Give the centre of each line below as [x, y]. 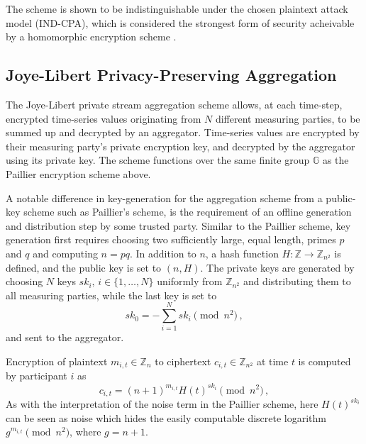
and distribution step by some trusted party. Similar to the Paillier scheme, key [178, 225]
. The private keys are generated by [277, 267]
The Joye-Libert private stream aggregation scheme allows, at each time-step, [174, 104]
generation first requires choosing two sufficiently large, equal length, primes [171, 239]
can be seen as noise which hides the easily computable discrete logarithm [166, 417]
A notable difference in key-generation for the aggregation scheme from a [164, 198]
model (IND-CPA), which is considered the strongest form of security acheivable [180, 22]
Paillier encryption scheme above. [78, 173]
